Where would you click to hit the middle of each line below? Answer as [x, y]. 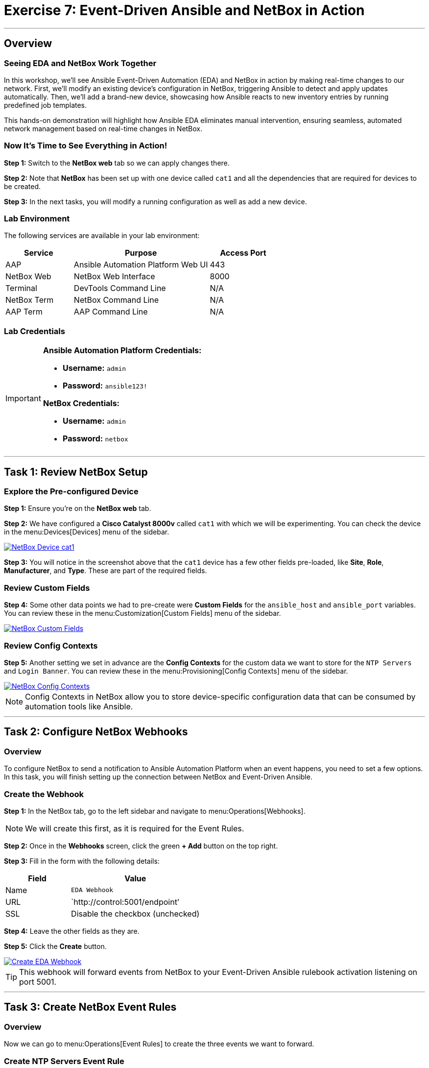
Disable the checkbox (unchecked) [135, 913]
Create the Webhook [44, 794]
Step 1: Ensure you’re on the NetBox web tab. [78, 509]
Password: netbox [95, 439]
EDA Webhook [92, 890]
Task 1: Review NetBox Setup [76, 472]
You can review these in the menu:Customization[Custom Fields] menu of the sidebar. [143, 613]
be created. [23, 186]
